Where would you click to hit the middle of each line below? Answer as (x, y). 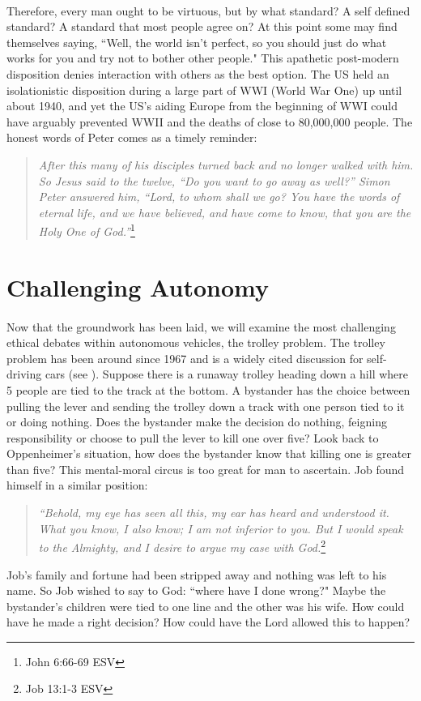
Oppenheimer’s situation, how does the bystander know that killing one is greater (209, 453)
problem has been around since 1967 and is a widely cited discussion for (185, 358)
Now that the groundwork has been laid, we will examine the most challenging (201, 326)
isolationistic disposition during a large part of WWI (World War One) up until (204, 90)
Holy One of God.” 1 (87, 230)
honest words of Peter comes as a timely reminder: (132, 137)
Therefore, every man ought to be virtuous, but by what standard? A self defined (208, 10)
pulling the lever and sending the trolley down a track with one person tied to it (206, 406)
